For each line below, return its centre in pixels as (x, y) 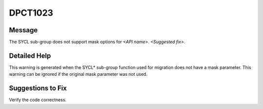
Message (23, 30)
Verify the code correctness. (38, 100)
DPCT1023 (31, 13)
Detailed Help (30, 55)
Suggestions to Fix (38, 88)
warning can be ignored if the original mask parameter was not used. (78, 74)
